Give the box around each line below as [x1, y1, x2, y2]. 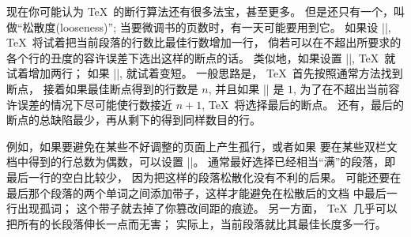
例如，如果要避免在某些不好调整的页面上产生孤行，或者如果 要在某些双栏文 [6, 137, 398, 154]
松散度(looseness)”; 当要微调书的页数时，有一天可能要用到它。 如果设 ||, [22, 18, 391, 35]
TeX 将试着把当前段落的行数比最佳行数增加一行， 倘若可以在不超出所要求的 [6, 34, 402, 51]
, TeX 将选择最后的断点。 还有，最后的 [202, 96, 405, 112]
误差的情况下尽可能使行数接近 [17, 96, 172, 112]
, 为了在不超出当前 [293, 80, 389, 96]
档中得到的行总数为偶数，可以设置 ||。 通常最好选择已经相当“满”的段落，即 [6, 153, 396, 170]
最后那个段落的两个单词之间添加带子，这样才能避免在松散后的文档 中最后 [6, 184, 386, 201]
